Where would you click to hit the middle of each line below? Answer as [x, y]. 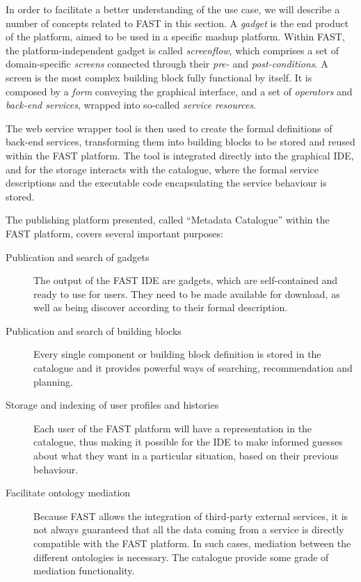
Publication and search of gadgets [78, 257]
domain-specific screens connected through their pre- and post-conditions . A [167, 64]
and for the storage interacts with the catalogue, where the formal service [162, 169]
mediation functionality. [84, 571]
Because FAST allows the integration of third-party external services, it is [191, 516]
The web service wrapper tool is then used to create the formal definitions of [169, 128]
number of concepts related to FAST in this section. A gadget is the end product [177, 23]
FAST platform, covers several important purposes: [114, 233]
